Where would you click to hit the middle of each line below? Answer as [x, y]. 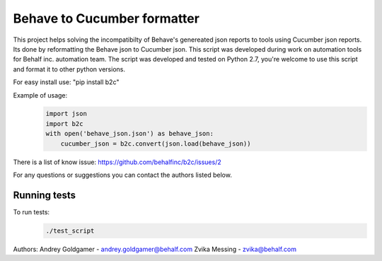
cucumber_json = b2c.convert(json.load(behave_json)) [156, 144]
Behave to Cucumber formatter [106, 18]
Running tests [45, 195]
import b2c [64, 123]
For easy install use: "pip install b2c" [66, 82]
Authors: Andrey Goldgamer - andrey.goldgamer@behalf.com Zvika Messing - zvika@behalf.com [155, 249]
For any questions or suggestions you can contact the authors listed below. [123, 175]
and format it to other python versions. [69, 69]
